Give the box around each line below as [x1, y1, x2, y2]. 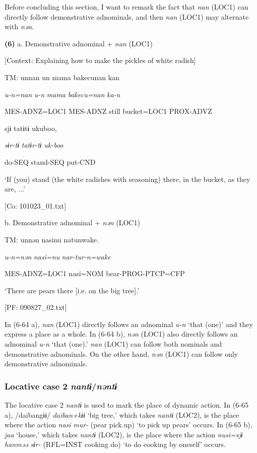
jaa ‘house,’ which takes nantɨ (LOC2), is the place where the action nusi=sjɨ [5, 429, 243, 439]
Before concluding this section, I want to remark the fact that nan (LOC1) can [5, 2, 248, 12]
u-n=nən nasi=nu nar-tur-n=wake [5, 251, 111, 262]
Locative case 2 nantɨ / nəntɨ [5, 379, 117, 392]
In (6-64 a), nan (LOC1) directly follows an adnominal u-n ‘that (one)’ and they [5, 318, 253, 329]
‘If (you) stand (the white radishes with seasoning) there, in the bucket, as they [5, 173, 250, 184]
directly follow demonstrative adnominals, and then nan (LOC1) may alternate [5, 11, 249, 22]
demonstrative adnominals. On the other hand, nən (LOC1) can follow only [5, 348, 238, 359]
